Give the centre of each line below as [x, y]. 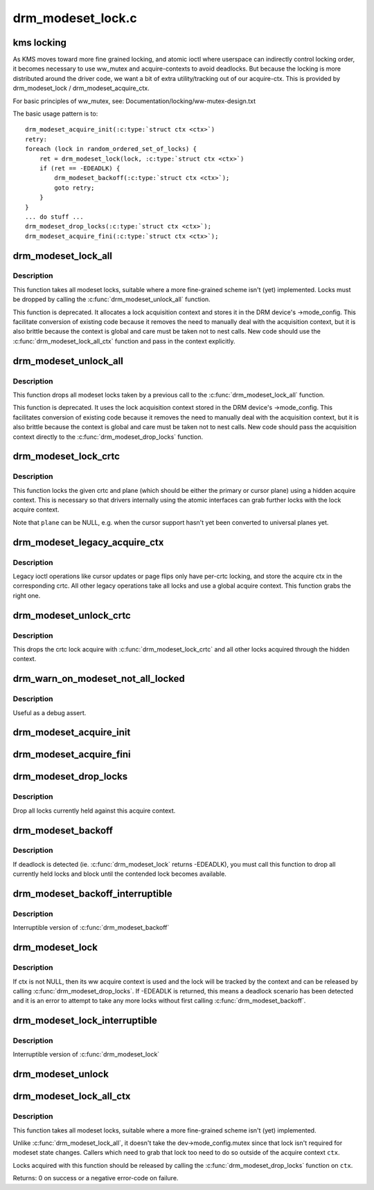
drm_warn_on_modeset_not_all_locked [99, 679]
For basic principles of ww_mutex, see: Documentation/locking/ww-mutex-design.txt [134, 101]
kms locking [40, 43]
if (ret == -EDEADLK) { [80, 168]
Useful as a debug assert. [50, 712]
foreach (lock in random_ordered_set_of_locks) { [111, 149]
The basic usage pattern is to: [55, 114]
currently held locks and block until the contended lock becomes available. [119, 874]
